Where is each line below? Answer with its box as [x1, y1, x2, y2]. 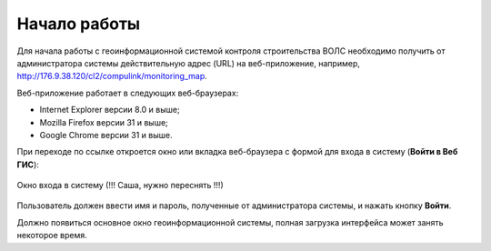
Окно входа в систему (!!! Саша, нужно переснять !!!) [16, 180, 225, 191]
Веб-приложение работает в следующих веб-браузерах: [16, 87, 239, 98]
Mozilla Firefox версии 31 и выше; [39, 116, 168, 127]
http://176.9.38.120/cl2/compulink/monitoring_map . [16, 71, 208, 82]
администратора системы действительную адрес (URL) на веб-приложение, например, [16, 57, 361, 68]
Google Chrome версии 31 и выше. [39, 129, 173, 140]
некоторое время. [16, 230, 88, 241]
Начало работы [16, 14, 141, 34]
